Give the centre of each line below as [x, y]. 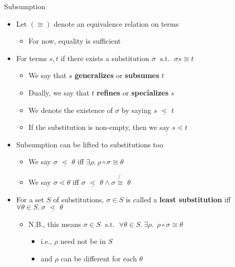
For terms [32, 58]
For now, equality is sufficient [75, 41]
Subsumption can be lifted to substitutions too [90, 144]
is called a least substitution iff [178, 199]
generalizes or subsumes [117, 75]
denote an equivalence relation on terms [116, 23]
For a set [30, 199]
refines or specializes [133, 92]
